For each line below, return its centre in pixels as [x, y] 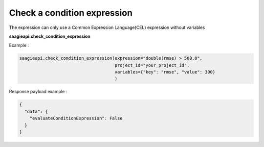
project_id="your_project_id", [152, 65]
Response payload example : [38, 92]
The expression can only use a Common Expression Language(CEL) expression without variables [107, 27]
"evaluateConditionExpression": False [76, 118]
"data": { [36, 111]
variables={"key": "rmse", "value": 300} [165, 72]
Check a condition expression [71, 13]
